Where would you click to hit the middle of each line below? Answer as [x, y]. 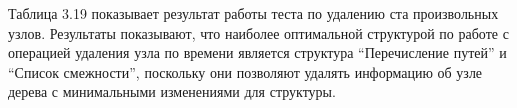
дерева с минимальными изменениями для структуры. [172, 91]
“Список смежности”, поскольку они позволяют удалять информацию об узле [245, 71]
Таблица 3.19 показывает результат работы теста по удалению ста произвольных [253, 13]
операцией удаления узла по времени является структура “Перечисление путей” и [257, 52]
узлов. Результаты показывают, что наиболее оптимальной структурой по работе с [258, 32]
